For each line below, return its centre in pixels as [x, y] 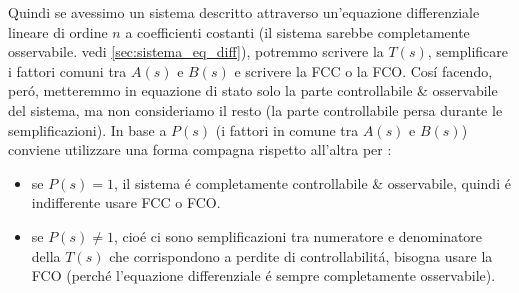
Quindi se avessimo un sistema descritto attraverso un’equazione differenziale [244, 12]
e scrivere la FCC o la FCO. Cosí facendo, [363, 70]
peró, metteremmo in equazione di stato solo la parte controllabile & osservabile [253, 90]
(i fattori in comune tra [287, 129]
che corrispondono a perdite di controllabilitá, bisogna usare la [301, 255]
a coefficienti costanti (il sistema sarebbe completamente [297, 31]
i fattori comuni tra [67, 70]
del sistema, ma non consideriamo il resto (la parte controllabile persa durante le [255, 109]
